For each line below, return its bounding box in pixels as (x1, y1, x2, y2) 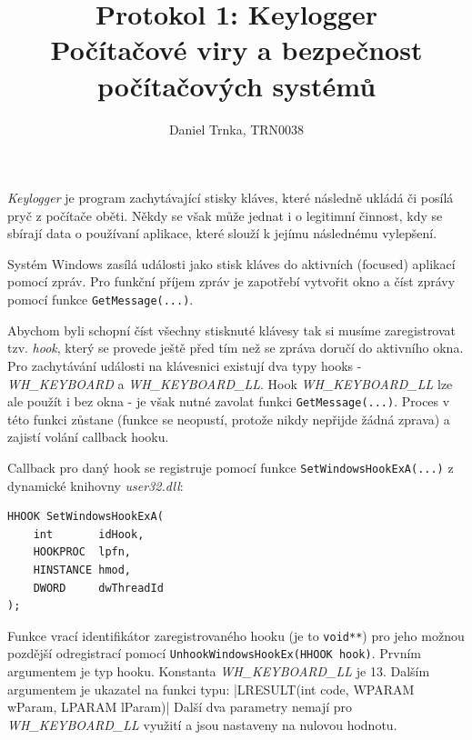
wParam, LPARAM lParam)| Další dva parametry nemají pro (7, 697, 353, 716)
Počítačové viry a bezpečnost (50, 31, 423, 68)
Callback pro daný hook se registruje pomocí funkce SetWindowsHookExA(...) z (7, 457, 454, 476)
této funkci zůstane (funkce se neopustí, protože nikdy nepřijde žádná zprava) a (7, 409, 450, 428)
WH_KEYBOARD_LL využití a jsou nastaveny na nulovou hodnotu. (7, 715, 397, 734)
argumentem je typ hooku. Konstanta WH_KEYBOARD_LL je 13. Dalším (7, 662, 430, 681)
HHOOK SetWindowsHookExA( (7, 510, 164, 524)
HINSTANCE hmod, (33, 563, 132, 576)
